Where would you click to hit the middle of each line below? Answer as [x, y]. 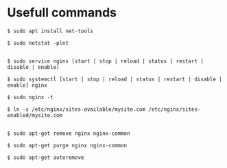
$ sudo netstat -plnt [38, 43]
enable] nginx [27, 85]
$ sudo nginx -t [30, 97]
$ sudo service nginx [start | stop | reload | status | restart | [106, 61]
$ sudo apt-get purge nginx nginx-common [67, 145]
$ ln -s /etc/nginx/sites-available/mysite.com [76, 109]
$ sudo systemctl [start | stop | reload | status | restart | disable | [115, 79]
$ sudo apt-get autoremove [46, 157]
